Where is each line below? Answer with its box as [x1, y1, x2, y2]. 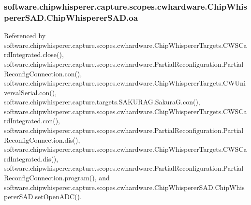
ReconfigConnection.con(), [4, 68, 82, 78]
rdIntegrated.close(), [4, 49, 64, 59]
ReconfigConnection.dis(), [4, 134, 80, 145]
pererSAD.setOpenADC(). [4, 191, 82, 202]
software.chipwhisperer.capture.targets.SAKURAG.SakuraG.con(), [4, 97, 200, 107]
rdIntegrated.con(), [4, 116, 60, 126]
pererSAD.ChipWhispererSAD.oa [4, 11, 138, 23]
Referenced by [4, 30, 46, 41]
